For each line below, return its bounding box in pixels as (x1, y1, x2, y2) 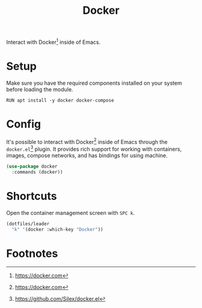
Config (6, 117, 41, 131)
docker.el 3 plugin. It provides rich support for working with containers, (6, 145, 182, 153)
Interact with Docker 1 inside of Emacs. (6, 37, 101, 46)
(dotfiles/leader (6, 220, 50, 227)
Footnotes (6, 247, 58, 260)
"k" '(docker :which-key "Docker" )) (11, 226, 103, 232)
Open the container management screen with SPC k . (6, 209, 135, 216)
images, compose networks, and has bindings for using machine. (6, 152, 168, 159)
